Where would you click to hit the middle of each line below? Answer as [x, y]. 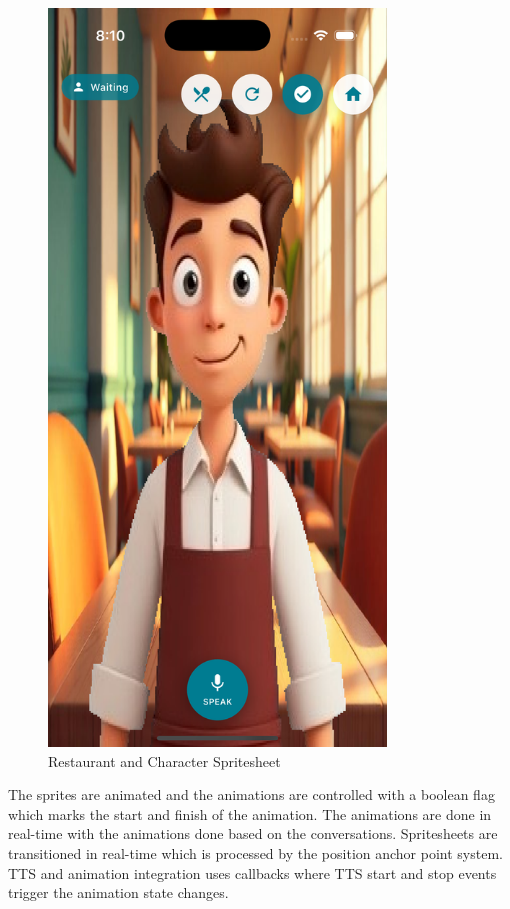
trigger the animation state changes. [118, 892]
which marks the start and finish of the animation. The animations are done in [250, 813]
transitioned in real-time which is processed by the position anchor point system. [255, 852]
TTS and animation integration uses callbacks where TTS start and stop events [252, 872]
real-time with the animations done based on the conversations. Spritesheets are [253, 833]
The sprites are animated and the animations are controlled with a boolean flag [251, 794]
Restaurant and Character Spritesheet [164, 760]
